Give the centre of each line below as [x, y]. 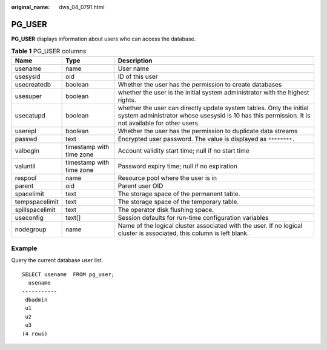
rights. [127, 100]
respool [26, 177]
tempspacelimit [37, 202]
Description [135, 61]
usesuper [28, 96]
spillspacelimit [35, 210]
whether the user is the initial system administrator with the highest [213, 92]
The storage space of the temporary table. [178, 202]
